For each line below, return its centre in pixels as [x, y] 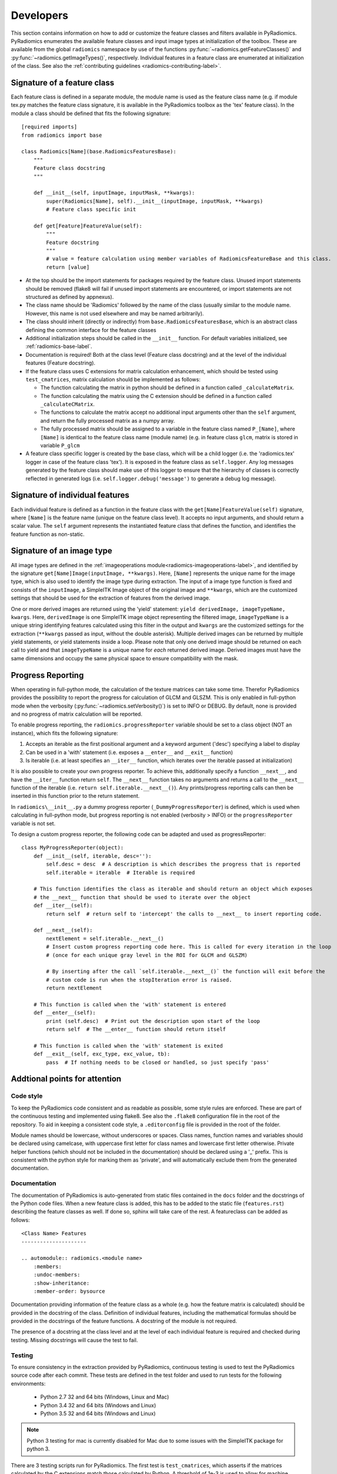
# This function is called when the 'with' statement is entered [130, 1004]
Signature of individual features [70, 495]
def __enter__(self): [65, 1013]
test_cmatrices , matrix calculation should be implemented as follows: [113, 379]
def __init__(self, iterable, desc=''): [93, 856]
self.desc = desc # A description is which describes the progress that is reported [173, 864]
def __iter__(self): [63, 906]
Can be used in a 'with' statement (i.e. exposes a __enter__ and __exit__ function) [129, 752]
